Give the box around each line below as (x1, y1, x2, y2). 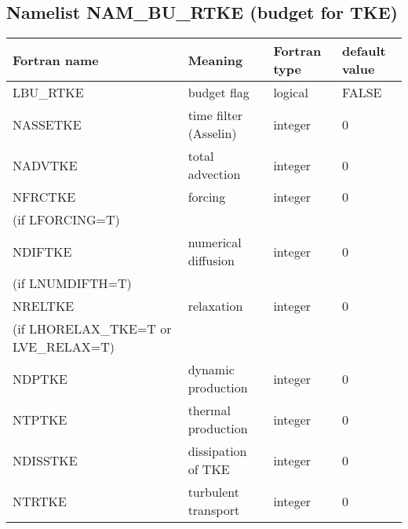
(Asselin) (188, 124, 237, 143)
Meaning (188, 50, 243, 69)
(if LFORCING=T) (13, 210, 120, 229)
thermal (188, 401, 231, 420)
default (341, 42, 386, 60)
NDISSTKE (13, 451, 78, 469)
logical (273, 83, 308, 102)
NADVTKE (13, 155, 78, 174)
